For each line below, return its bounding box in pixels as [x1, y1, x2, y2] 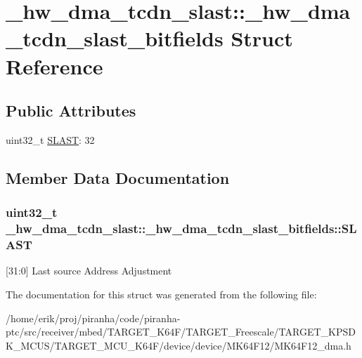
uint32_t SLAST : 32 [6, 132, 95, 147]
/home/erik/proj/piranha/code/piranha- [6, 310, 181, 325]
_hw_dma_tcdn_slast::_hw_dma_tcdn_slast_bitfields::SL [6, 220, 357, 237]
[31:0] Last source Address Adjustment [6, 263, 172, 278]
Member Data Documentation [6, 166, 230, 188]
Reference [6, 51, 103, 80]
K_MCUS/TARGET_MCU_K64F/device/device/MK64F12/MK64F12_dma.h [6, 338, 351, 352]
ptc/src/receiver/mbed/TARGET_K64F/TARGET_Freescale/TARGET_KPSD [6, 324, 356, 339]
